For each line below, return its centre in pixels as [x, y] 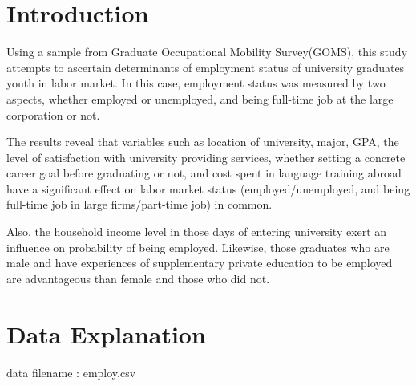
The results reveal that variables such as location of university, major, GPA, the [203, 142]
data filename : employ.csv [71, 372]
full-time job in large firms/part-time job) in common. [139, 204]
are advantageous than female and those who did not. [138, 278]
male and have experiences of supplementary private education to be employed [200, 263]
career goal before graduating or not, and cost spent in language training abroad [204, 173]
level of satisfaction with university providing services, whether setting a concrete [206, 157]
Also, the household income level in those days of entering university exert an [197, 232]
